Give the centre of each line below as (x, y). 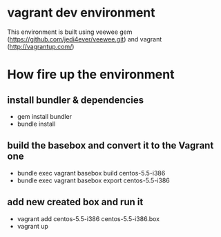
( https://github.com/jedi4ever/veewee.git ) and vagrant (85, 39)
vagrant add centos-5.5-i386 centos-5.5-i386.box (88, 218)
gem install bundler (45, 116)
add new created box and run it (75, 202)
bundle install (36, 124)
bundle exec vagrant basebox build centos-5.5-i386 (91, 173)
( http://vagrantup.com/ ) (41, 46)
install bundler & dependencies (76, 100)
